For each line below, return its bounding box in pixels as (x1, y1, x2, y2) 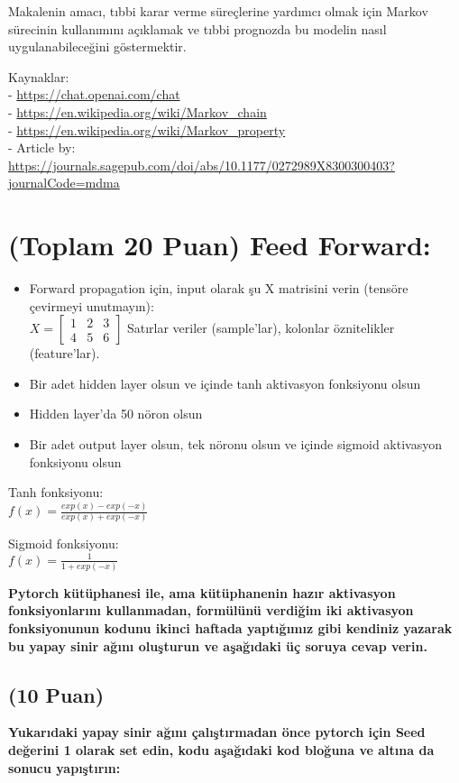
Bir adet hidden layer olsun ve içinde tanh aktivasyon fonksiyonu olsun (29, 373, 421, 392)
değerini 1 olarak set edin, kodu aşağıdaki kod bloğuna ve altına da (8, 741, 435, 760)
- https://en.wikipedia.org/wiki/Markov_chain (8, 102, 267, 121)
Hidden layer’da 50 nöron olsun (29, 404, 203, 423)
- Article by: (8, 138, 76, 157)
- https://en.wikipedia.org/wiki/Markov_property (8, 120, 286, 139)
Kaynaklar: (8, 67, 69, 86)
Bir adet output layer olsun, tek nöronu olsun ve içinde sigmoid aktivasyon (29, 435, 442, 454)
